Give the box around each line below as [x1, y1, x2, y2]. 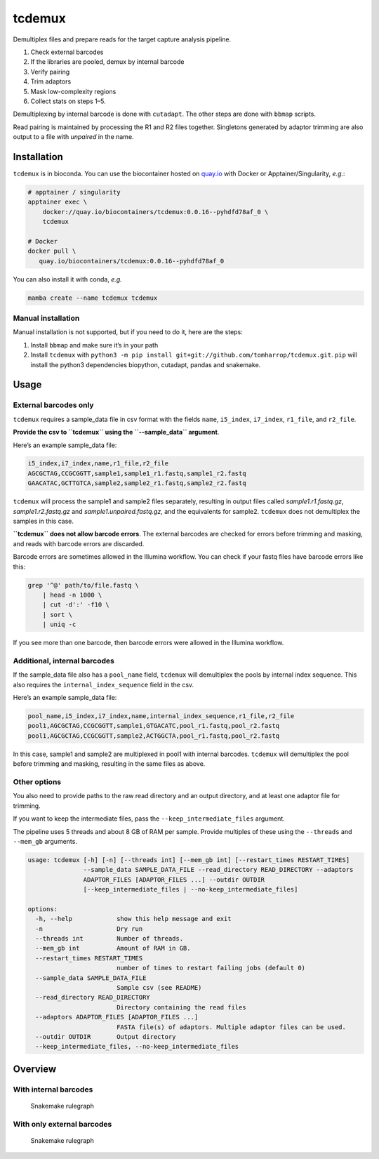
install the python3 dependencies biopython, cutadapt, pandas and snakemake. [30, 360, 261, 369]
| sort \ [42, 611, 73, 618]
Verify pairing [30, 67, 70, 76]
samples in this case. [13, 517, 74, 526]
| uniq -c [42, 621, 77, 628]
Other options [13, 776, 62, 786]
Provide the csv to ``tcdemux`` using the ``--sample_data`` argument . [13, 428, 220, 437]
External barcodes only [13, 400, 94, 410]
